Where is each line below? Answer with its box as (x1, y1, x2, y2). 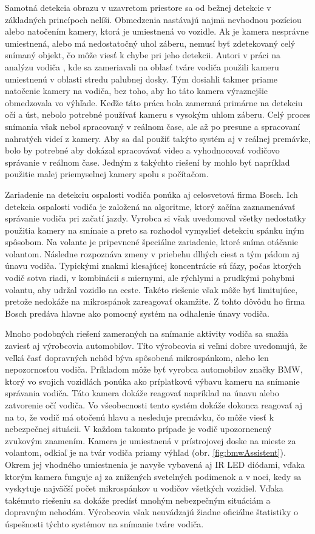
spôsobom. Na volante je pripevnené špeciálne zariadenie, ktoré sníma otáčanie (5, 235, 299, 248)
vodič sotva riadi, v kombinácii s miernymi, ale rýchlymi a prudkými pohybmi (5, 271, 295, 284)
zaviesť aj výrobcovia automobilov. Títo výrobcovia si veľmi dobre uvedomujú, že (5, 339, 308, 352)
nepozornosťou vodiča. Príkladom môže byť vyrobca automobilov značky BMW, (5, 363, 303, 376)
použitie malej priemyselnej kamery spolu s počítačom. (5, 167, 209, 180)
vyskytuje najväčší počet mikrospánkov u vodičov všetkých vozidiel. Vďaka (5, 482, 283, 495)
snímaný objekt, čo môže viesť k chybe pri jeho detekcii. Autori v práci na (5, 49, 281, 61)
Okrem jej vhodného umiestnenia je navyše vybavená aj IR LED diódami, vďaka (5, 458, 305, 470)
